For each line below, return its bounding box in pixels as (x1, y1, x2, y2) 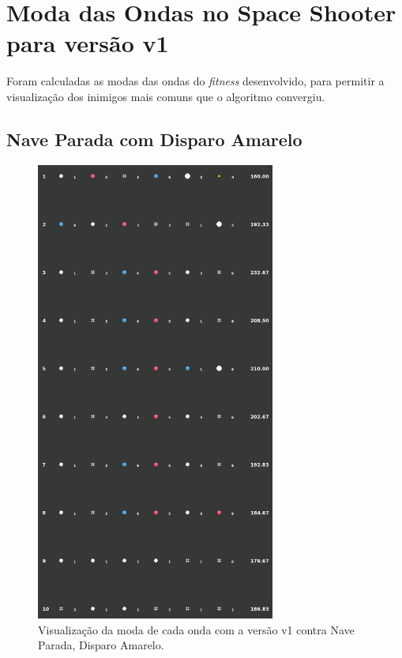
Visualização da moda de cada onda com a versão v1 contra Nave (38, 621, 355, 637)
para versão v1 (6, 27, 169, 59)
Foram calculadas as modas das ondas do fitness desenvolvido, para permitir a (6, 73, 385, 89)
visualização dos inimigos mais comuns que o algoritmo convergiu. (6, 88, 325, 104)
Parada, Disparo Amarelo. (38, 637, 164, 653)
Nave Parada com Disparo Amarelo (6, 126, 302, 151)
